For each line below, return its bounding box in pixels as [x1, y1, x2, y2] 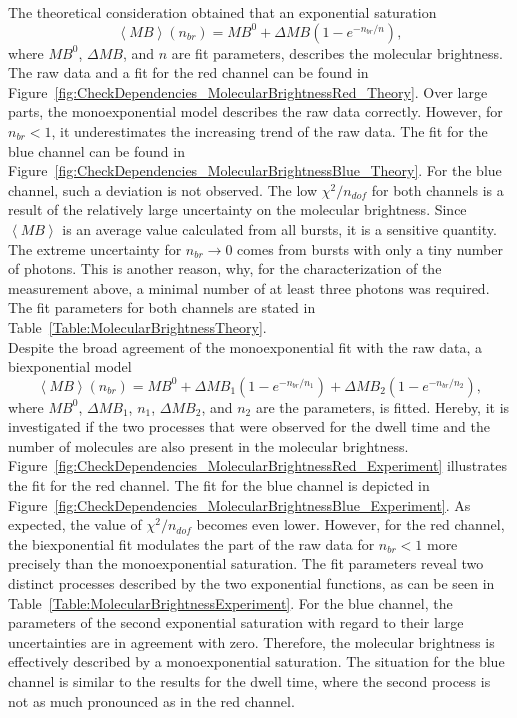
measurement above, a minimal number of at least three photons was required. [8, 277, 490, 298]
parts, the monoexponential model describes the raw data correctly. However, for [8, 101, 503, 122]
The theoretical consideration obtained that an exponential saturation [8, 2, 437, 22]
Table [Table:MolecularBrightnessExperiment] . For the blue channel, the [8, 592, 453, 613]
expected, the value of [8, 514, 142, 535]
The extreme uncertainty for [8, 238, 182, 259]
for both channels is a [371, 179, 504, 200]
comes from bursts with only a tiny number [237, 238, 503, 259]
